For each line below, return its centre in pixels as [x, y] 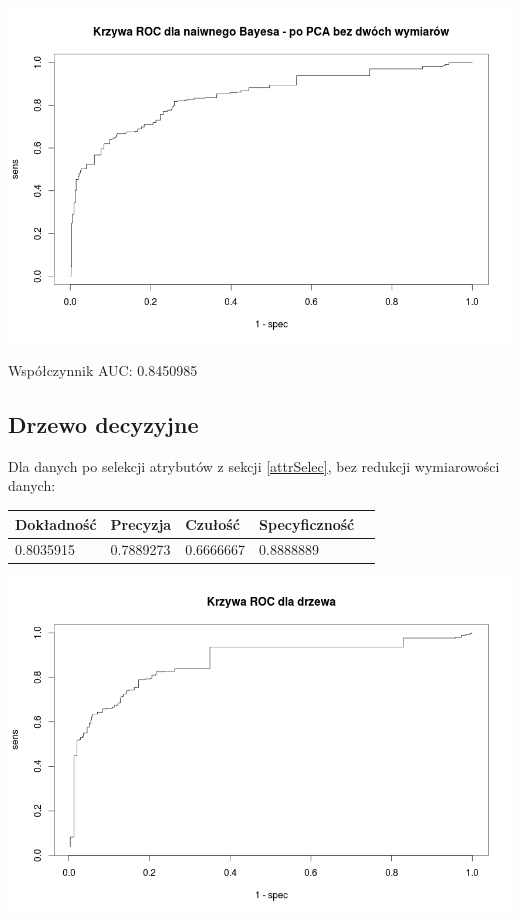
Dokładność [56, 523]
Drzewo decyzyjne [103, 424]
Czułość [212, 523]
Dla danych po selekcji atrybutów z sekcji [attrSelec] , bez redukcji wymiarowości [254, 465]
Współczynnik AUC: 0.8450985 [103, 370]
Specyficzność [307, 523]
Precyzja [141, 523]
